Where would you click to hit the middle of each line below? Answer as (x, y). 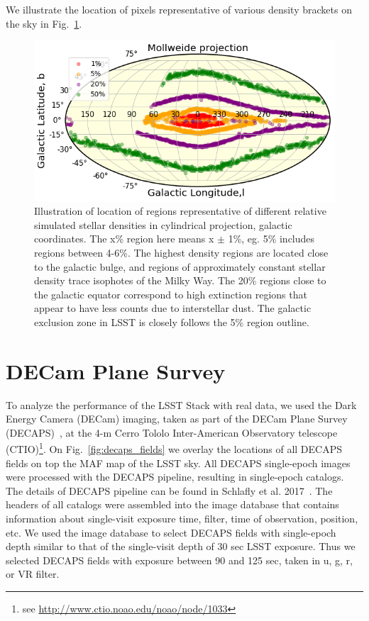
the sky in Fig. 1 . (44, 23)
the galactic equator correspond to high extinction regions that (171, 294)
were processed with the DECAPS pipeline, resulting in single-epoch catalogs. (175, 477)
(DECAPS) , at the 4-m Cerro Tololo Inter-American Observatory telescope (172, 432)
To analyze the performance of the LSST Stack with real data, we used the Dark (181, 404)
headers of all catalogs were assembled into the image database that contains (172, 504)
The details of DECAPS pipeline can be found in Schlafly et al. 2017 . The (169, 490)
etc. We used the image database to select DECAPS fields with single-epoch (171, 532)
